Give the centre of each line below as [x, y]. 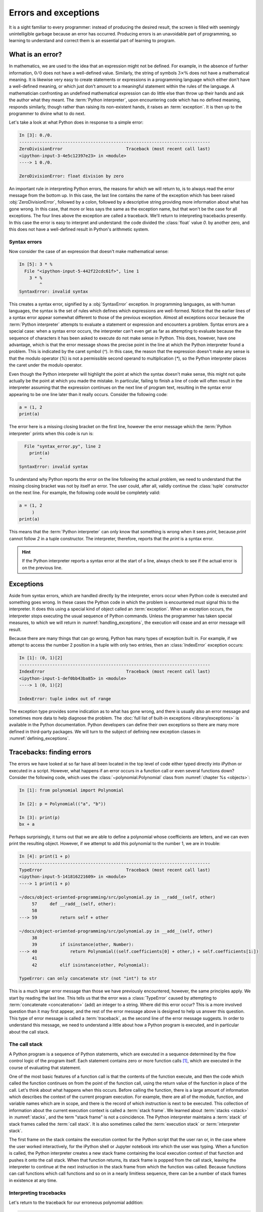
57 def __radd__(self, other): [74, 904]
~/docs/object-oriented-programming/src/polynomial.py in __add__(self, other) [116, 931]
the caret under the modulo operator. [46, 365]
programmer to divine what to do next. [47, 113]
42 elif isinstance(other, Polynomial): [90, 965]
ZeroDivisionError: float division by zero [72, 176]
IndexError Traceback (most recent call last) [115, 672]
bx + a [27, 824]
